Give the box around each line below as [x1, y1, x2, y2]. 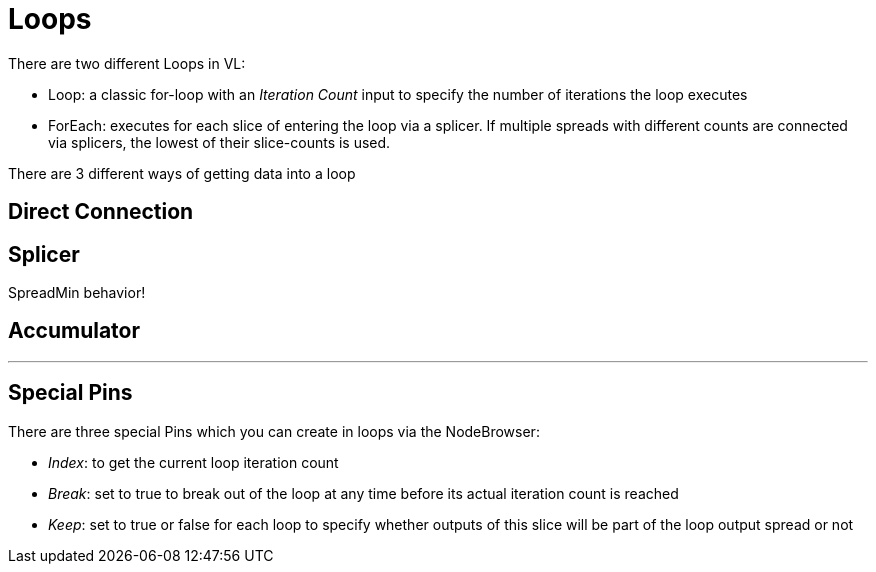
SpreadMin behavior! [8, 284, 146, 302]
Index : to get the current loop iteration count [48, 453, 339, 471]
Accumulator [8, 318, 141, 344]
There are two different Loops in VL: [8, 54, 246, 72]
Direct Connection [8, 199, 194, 225]
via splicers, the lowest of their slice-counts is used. [48, 133, 391, 151]
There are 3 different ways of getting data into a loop [8, 164, 356, 182]
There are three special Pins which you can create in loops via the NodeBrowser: [8, 422, 540, 440]
